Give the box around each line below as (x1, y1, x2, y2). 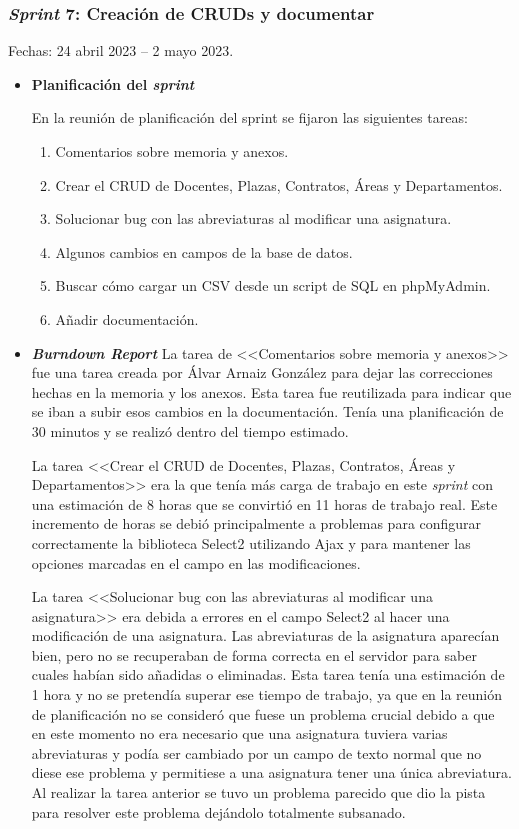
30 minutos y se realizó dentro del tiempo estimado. (31, 420, 349, 441)
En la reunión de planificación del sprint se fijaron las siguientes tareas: (31, 107, 468, 128)
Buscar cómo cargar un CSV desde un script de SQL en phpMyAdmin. (55, 275, 491, 296)
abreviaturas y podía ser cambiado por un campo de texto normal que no (31, 742, 482, 763)
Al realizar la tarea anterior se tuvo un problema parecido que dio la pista (31, 782, 486, 803)
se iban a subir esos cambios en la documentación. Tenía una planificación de (31, 401, 504, 422)
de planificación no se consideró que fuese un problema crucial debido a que (31, 703, 495, 724)
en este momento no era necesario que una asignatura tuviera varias (31, 723, 448, 744)
